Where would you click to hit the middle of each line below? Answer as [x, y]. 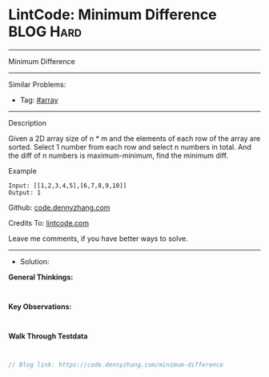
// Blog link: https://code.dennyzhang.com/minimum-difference [116, 365]
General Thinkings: [41, 277]
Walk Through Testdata [48, 336]
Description [27, 122]
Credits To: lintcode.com [49, 223]
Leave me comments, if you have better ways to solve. [98, 239]
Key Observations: [40, 307]
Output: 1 [25, 193]
